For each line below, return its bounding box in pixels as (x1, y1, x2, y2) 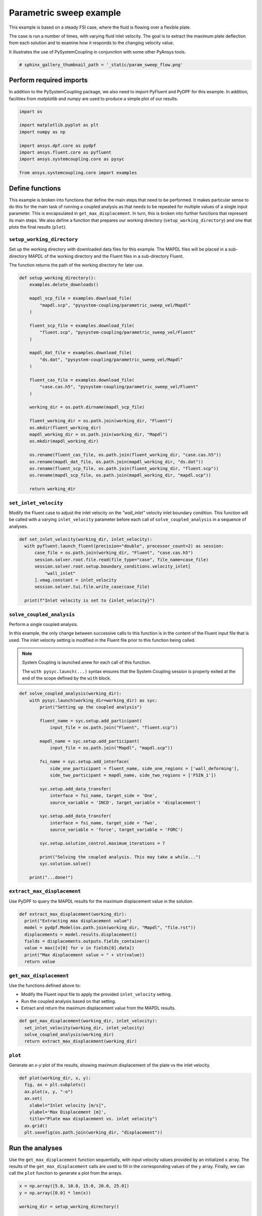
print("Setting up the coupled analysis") (39, 704, 143, 710)
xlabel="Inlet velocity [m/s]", (29, 1102, 107, 1108)
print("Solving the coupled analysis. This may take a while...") (39, 854, 201, 859)
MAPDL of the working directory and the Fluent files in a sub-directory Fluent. (28, 253, 184, 259)
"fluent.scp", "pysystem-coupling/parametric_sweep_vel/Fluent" (39, 330, 196, 335)
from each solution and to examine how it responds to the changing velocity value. (9, 40, 174, 46)
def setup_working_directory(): (19, 275, 97, 281)
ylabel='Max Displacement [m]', (29, 1109, 107, 1115)
